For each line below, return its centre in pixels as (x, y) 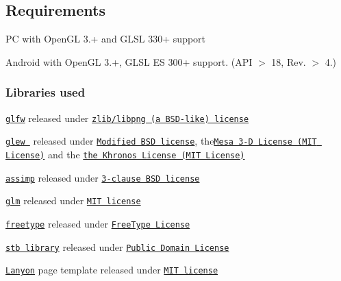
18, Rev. (289, 61)
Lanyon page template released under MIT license (112, 270)
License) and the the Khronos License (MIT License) (125, 154)
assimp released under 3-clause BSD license (103, 177)
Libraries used (46, 92)
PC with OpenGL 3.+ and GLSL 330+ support (106, 39)
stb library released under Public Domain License (117, 246)
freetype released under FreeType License (98, 223)
